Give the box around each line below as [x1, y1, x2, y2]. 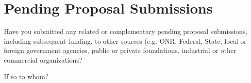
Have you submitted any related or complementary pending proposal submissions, [4, 26, 248, 36]
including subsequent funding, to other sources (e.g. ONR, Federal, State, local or [4, 35, 247, 46]
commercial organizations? [4, 54, 83, 65]
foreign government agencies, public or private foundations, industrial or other [4, 45, 236, 55]
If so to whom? [4, 71, 49, 81]
